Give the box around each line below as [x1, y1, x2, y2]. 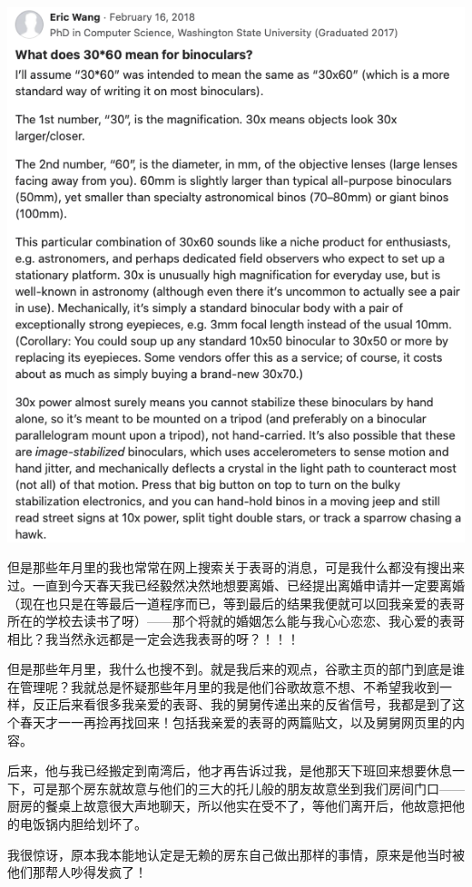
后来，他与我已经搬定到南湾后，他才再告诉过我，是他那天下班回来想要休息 [7, 761, 452, 780]
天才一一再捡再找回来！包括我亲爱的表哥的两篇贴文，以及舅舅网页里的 [32, 713, 452, 732]
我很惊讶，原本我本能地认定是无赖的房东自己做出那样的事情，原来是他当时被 [7, 844, 465, 863]
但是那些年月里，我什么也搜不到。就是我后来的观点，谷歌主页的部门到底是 [7, 659, 452, 678]
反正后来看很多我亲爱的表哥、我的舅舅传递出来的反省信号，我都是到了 [32, 695, 452, 714]
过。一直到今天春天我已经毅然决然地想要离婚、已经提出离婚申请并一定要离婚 [7, 575, 465, 594]
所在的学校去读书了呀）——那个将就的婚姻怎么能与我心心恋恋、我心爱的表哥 [7, 611, 465, 630]
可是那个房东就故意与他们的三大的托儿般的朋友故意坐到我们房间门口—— [32, 778, 465, 797]
